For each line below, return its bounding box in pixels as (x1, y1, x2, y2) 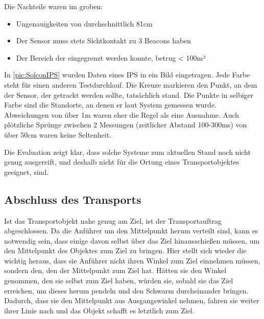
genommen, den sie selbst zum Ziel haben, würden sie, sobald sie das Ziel (4, 275, 233, 286)
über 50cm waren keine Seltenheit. (4, 129, 112, 140)
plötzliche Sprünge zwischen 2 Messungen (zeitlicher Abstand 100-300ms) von (4, 119, 247, 130)
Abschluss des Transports (4, 191, 141, 207)
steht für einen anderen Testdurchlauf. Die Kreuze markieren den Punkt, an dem (4, 79, 257, 90)
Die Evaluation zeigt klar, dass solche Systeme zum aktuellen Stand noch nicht (4, 146, 251, 157)
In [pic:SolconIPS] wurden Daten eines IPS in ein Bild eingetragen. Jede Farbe (4, 69, 250, 80)
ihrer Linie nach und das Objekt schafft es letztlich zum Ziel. (4, 305, 195, 315)
